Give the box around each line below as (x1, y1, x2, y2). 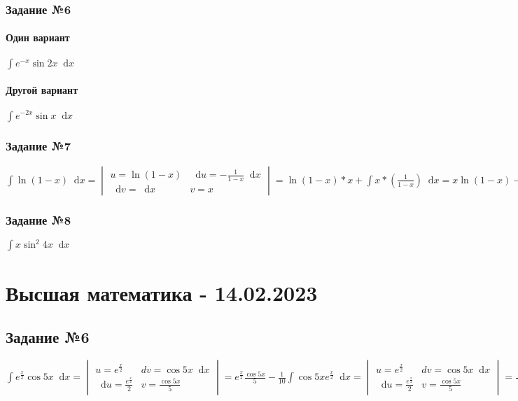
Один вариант (6, 30, 70, 45)
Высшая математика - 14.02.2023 (6, 278, 318, 307)
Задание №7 (6, 137, 71, 155)
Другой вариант (6, 83, 78, 97)
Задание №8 (6, 211, 71, 228)
